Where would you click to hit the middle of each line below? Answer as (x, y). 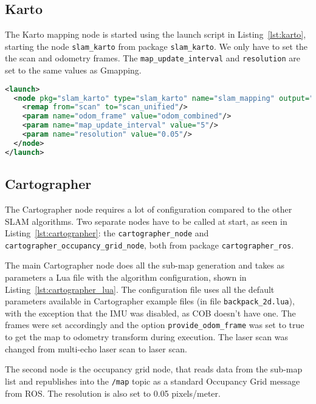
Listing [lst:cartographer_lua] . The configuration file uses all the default (140, 289)
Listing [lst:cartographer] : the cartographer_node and (107, 233)
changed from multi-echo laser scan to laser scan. (96, 348)
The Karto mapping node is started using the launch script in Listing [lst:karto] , (156, 34)
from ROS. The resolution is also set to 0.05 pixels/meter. (113, 393)
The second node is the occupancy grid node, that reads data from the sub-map (154, 369)
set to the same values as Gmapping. (73, 70)
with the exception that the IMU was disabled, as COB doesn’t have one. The (150, 313)
